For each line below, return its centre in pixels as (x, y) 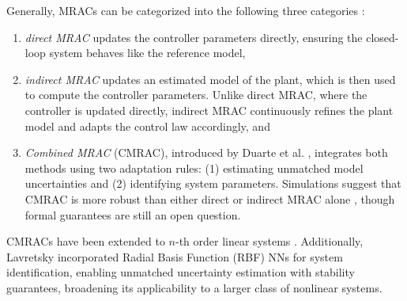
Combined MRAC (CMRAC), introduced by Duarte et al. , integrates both (206, 152)
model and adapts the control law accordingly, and (147, 126)
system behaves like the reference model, (147, 53)
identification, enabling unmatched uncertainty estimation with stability (181, 272)
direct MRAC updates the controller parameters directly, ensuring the (194, 37)
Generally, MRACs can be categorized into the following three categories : (186, 10)
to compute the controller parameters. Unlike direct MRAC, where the (196, 95)
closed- (383, 37)
